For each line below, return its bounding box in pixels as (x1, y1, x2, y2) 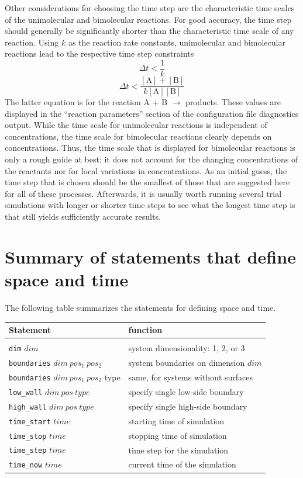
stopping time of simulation (128, 429, 227, 441)
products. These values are (185, 96, 281, 108)
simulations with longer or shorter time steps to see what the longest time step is (5, 199, 295, 211)
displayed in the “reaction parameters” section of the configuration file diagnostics (5, 107, 299, 119)
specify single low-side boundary (128, 385, 244, 397)
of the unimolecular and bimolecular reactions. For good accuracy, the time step (5, 13, 292, 25)
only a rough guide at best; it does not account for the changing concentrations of (5, 153, 298, 165)
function (128, 324, 163, 336)
